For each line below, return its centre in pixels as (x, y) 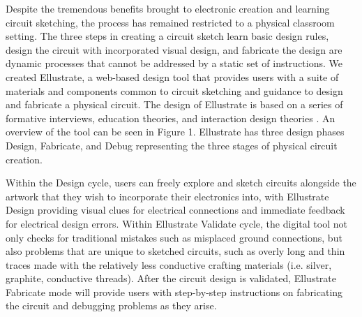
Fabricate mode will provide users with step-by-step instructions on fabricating (174, 292)
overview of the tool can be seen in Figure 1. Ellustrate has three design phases (175, 132)
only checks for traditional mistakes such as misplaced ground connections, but (174, 237)
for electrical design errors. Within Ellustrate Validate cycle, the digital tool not (176, 223)
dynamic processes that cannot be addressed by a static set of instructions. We (174, 63)
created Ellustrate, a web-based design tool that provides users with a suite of (172, 76)
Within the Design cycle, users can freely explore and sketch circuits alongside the (181, 183)
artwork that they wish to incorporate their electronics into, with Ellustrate (167, 196)
